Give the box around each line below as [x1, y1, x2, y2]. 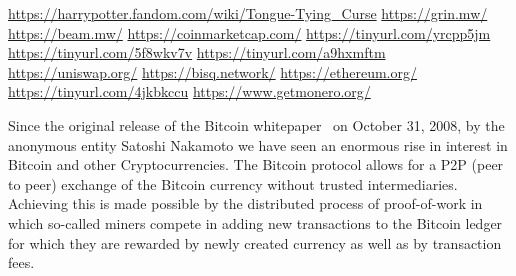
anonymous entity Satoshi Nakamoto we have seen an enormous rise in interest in [8, 134, 508, 155]
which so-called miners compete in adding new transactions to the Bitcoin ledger [8, 212, 503, 233]
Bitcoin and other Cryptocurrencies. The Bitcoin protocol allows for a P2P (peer [8, 154, 504, 175]
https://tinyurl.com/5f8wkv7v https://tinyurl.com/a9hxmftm [8, 42, 386, 63]
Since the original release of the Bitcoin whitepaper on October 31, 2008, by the [8, 114, 505, 135]
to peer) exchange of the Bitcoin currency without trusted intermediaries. [8, 173, 458, 194]
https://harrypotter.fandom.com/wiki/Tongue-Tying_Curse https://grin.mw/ [8, 3, 488, 23]
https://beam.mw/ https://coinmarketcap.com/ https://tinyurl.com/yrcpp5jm [8, 22, 491, 43]
